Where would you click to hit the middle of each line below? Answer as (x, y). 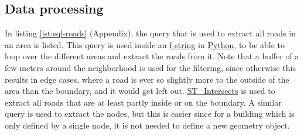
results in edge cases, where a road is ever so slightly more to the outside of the (147, 79)
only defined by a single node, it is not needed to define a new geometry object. (147, 125)
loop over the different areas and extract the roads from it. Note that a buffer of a (152, 56)
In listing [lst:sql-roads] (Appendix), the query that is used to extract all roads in (150, 33)
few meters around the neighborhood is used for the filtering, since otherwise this (150, 67)
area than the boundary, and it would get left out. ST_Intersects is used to (140, 91)
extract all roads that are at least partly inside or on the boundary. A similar (143, 102)
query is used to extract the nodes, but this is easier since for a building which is (150, 114)
